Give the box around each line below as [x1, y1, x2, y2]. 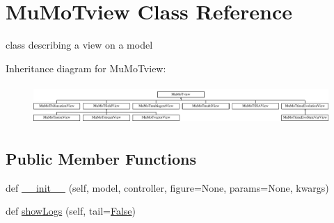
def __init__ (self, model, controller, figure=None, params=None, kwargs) [6, 180, 329, 195]
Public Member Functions [6, 147, 196, 169]
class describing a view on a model [6, 38, 153, 52]
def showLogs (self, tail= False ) [6, 204, 136, 218]
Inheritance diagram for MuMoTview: [6, 60, 166, 75]
